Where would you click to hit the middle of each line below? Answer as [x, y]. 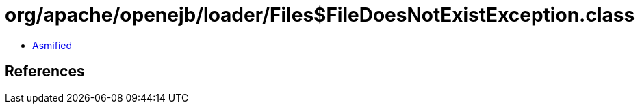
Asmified [52, 45]
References [45, 72]
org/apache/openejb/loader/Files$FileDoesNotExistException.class [320, 15]
